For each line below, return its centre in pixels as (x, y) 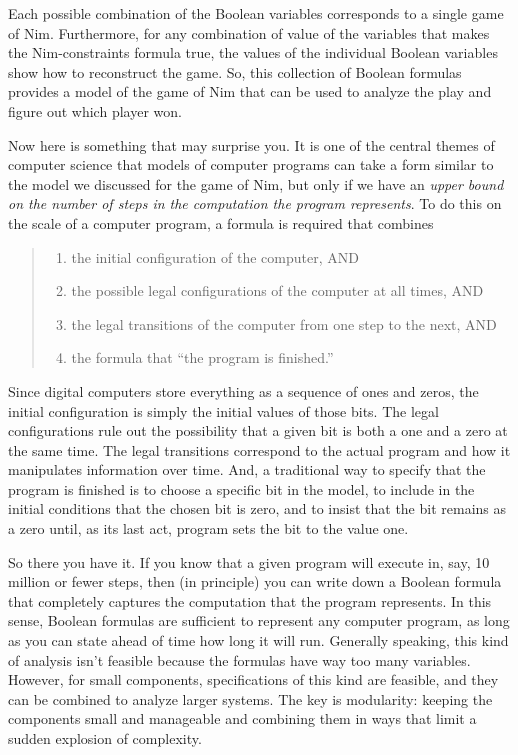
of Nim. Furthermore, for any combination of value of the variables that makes (249, 32)
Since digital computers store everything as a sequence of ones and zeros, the (243, 390)
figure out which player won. (95, 110)
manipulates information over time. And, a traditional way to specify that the (247, 469)
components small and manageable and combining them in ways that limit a (242, 718)
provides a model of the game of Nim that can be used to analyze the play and (250, 91)
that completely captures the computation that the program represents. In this (250, 600)
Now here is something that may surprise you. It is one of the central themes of (251, 144)
